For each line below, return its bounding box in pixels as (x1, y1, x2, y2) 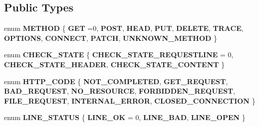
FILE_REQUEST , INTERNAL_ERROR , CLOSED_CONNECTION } (4, 95, 256, 106)
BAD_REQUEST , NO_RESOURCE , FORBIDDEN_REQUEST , (4, 86, 236, 96)
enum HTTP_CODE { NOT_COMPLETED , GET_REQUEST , (4, 76, 228, 86)
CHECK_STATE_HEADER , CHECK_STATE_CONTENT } (4, 59, 225, 69)
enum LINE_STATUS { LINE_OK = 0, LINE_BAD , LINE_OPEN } (4, 112, 246, 123)
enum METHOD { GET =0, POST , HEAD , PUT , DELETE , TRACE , (4, 23, 244, 33)
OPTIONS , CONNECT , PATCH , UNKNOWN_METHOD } (4, 32, 218, 43)
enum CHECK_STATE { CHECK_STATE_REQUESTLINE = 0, (4, 49, 234, 60)
